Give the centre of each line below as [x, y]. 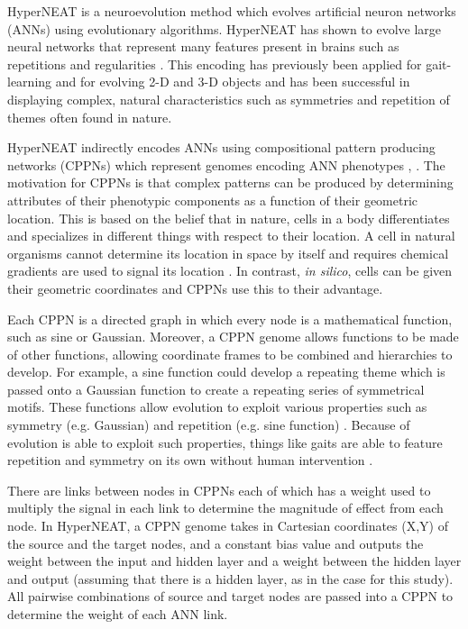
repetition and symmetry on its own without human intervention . [190, 460]
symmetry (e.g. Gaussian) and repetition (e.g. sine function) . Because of [209, 425]
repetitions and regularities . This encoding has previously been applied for [215, 64]
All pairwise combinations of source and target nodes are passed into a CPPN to [230, 596]
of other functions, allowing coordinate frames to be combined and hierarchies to [230, 354]
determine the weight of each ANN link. [118, 614]
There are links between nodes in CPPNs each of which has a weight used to [219, 490]
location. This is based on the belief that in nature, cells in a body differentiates [229, 218]
